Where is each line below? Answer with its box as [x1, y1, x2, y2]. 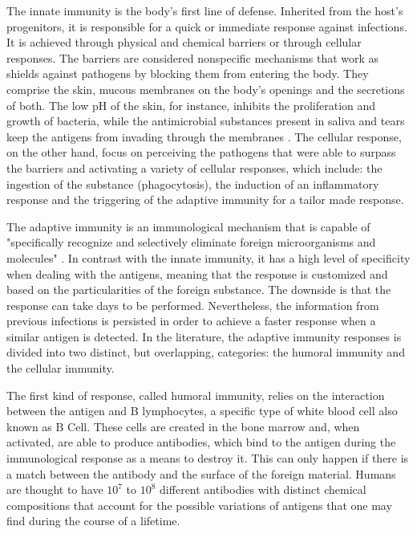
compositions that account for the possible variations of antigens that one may [6, 496, 392, 513]
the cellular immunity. [6, 360, 115, 377]
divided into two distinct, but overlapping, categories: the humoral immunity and [6, 344, 405, 361]
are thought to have [6, 481, 103, 498]
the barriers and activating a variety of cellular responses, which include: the [6, 159, 383, 176]
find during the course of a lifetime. [6, 512, 180, 529]
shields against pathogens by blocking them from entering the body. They [6, 65, 369, 82]
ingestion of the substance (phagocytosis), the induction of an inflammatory [6, 175, 379, 192]
